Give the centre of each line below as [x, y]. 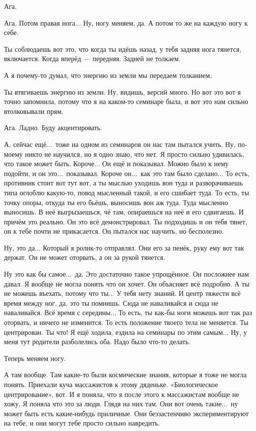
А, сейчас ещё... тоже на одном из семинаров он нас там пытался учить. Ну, [120, 144]
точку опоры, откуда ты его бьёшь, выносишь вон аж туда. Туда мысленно [116, 202]
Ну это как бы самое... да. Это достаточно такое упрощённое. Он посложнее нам [127, 274]
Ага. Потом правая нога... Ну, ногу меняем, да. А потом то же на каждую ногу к [126, 22]
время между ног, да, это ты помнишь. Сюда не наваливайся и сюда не [111, 303]
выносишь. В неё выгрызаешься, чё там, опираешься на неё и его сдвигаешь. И [124, 212]
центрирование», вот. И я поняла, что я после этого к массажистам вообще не [122, 394]
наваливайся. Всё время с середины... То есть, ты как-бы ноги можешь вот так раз [128, 312]
